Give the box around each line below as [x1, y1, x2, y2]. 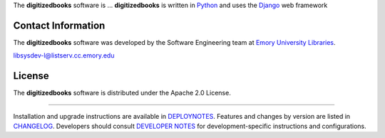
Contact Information [13, 19, 106, 31]
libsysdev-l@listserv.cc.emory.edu [13, 51, 115, 60]
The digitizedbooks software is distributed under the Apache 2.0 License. [13, 89, 231, 97]
